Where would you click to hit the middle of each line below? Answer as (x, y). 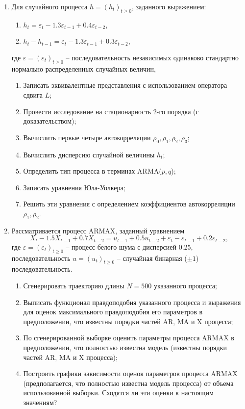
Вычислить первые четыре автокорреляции (87, 137)
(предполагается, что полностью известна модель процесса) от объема (128, 383)
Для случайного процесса (49, 6)
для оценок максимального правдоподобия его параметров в (113, 312)
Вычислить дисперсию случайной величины (89, 154)
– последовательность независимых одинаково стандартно (152, 57)
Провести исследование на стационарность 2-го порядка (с (111, 111)
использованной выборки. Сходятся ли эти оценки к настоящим (118, 393)
